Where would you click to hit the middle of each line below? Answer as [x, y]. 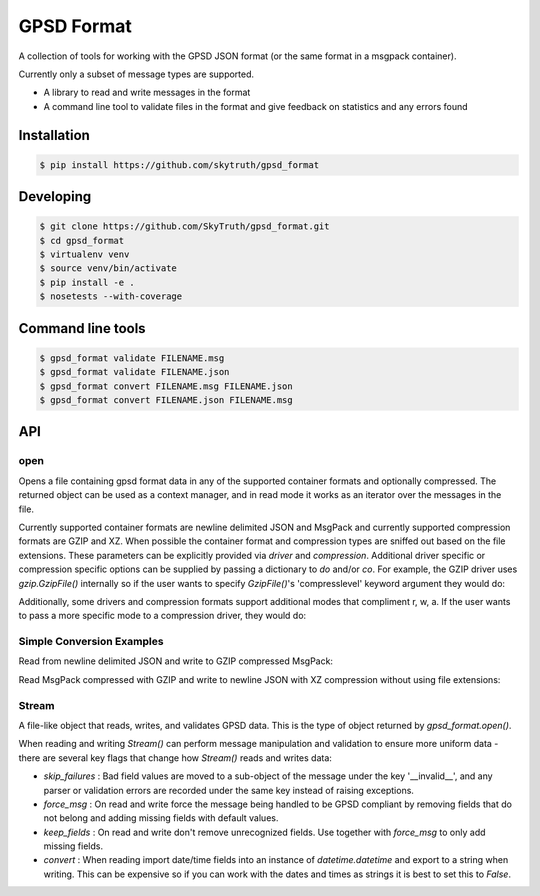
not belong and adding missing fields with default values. [161, 818]
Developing [55, 196]
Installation [54, 135]
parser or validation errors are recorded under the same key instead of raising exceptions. [229, 790]
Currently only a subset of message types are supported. [136, 74]
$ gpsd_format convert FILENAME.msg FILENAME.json [166, 386]
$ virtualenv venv [84, 254]
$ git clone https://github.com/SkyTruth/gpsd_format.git [184, 226]
